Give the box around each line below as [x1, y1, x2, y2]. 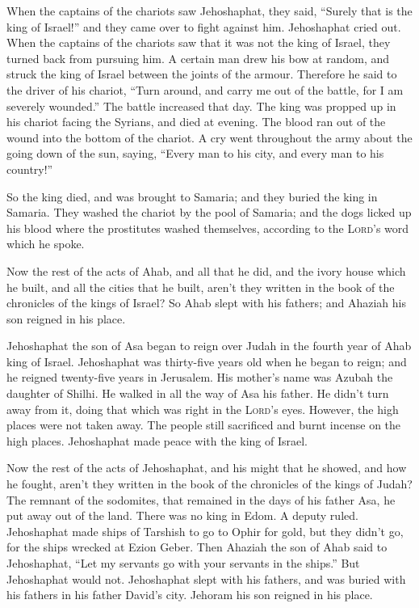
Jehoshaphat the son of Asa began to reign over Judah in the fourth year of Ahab [6, 337, 412, 354]
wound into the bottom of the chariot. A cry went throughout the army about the [6, 129, 413, 146]
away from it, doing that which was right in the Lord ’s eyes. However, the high [6, 400, 399, 417]
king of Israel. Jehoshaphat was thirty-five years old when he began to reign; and [6, 353, 407, 369]
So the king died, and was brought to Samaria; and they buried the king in [6, 188, 378, 205]
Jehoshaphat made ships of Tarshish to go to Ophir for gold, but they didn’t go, [6, 522, 404, 539]
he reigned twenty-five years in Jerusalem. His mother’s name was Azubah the [6, 369, 393, 386]
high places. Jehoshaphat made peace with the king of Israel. [6, 432, 308, 449]
